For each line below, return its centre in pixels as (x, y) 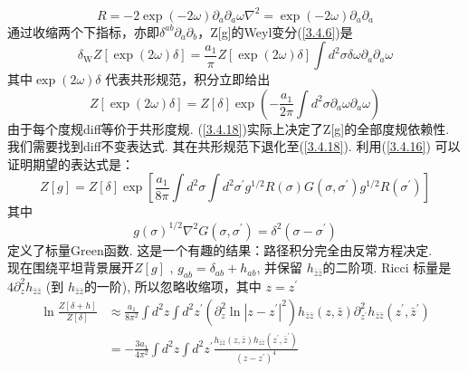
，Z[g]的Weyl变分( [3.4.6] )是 (275, 31)
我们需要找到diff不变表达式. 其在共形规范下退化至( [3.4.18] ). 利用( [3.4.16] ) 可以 (234, 146)
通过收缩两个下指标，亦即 (83, 31)
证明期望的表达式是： (71, 163)
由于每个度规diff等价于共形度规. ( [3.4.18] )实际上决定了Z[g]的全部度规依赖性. (229, 128)
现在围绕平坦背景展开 (71, 267)
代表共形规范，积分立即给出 (188, 79)
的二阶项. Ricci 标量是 (387, 267)
